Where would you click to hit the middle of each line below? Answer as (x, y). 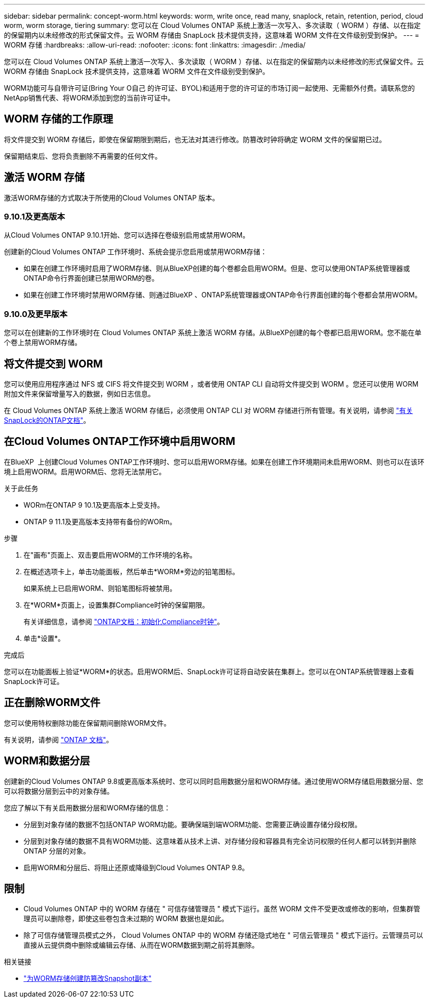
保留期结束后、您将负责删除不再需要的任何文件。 (83, 156)
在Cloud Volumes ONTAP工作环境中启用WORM (120, 441)
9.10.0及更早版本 (36, 314)
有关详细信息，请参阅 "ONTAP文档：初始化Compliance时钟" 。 (124, 621)
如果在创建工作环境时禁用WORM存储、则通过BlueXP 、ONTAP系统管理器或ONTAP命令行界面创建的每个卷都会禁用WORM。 (223, 295)
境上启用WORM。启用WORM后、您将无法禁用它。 (85, 471)
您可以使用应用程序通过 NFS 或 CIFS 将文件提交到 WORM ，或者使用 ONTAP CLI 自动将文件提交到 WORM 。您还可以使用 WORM (211, 384)
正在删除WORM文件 (52, 703)
